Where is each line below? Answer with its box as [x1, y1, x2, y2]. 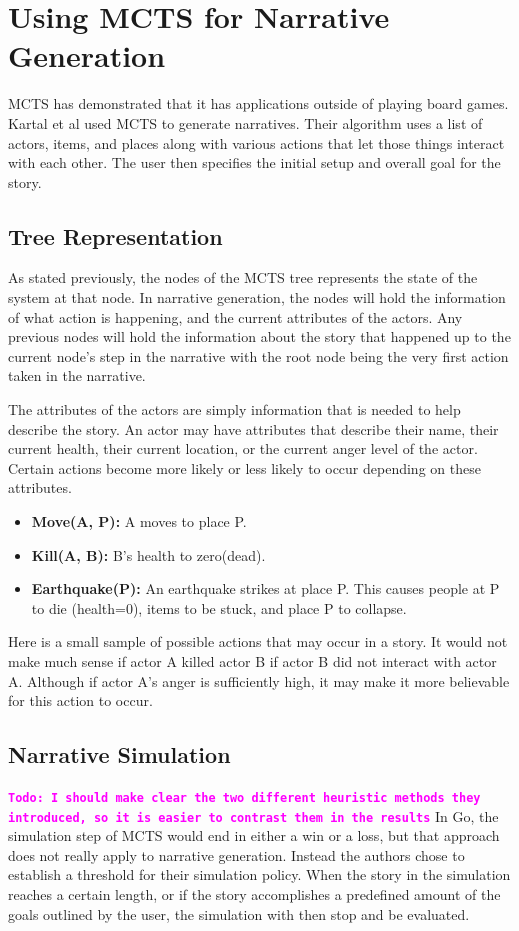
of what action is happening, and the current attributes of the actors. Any [8, 306, 463, 327]
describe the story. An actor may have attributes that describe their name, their [8, 418, 499, 439]
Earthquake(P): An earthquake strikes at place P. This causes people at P [31, 578, 500, 599]
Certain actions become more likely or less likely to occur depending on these [8, 457, 481, 478]
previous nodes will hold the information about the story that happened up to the [8, 326, 511, 347]
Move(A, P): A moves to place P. [31, 511, 247, 532]
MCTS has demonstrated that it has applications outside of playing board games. [8, 93, 509, 114]
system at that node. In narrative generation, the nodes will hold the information [8, 287, 506, 308]
